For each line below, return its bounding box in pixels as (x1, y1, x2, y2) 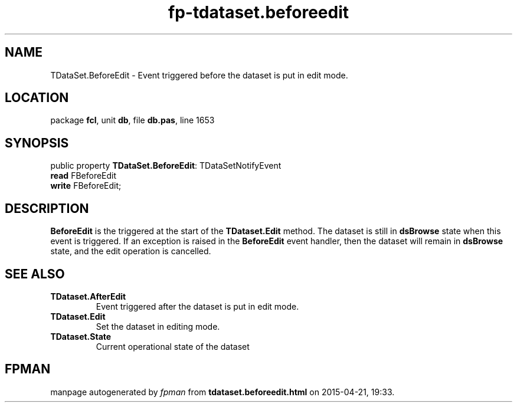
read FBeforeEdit (50, 170, 117, 181)
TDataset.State (50, 331, 112, 342)
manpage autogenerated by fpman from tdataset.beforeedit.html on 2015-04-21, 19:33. (50, 386, 395, 397)
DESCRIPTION (5, 201, 89, 216)
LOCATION (5, 90, 69, 106)
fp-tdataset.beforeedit (168, 2, 349, 22)
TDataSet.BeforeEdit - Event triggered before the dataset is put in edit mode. (50, 70, 348, 80)
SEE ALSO (5, 266, 65, 281)
